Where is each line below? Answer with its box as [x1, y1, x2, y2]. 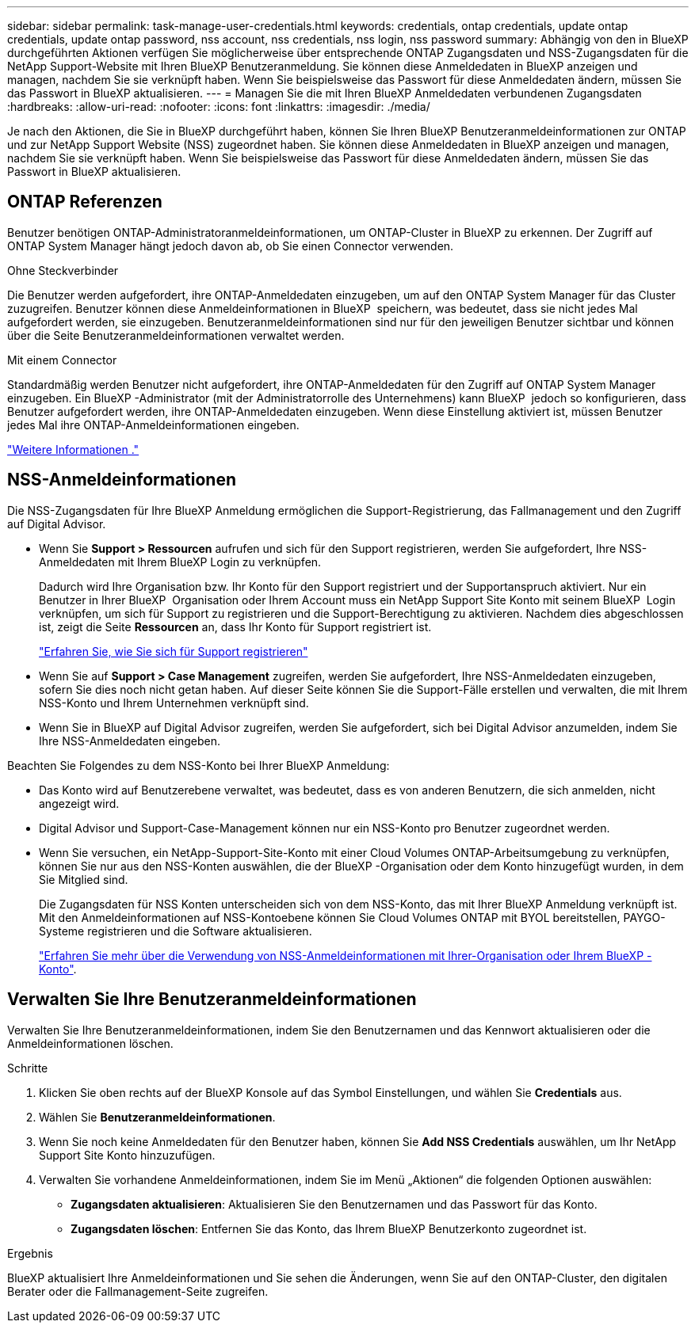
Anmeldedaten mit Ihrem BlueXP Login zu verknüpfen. [39, 554, 322, 569]
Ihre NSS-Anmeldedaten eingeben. [39, 733, 220, 748]
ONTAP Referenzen [7, 192, 162, 212]
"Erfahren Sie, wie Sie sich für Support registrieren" [39, 644, 308, 658]
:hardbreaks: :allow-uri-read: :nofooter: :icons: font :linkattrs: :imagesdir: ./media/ [7, 100, 430, 113]
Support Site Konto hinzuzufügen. [39, 1148, 216, 1162]
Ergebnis [7, 1246, 53, 1260]
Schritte [7, 1061, 48, 1075]
